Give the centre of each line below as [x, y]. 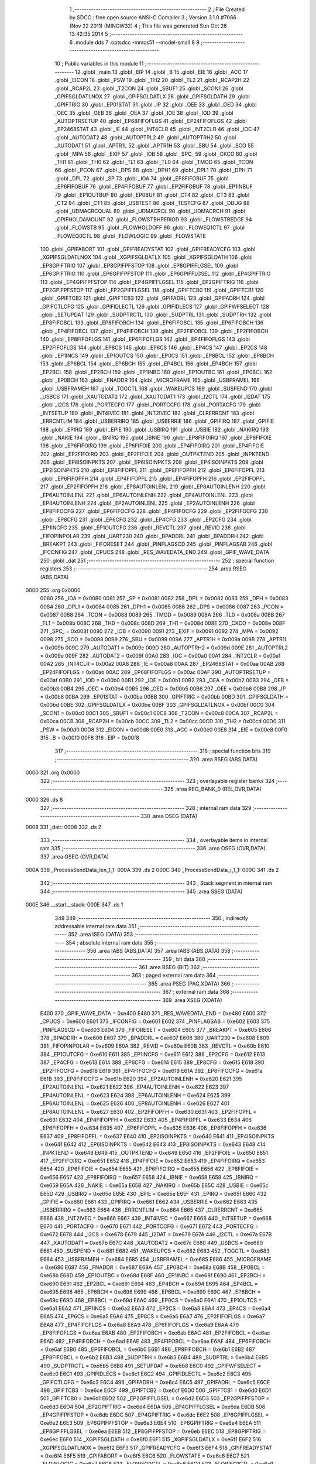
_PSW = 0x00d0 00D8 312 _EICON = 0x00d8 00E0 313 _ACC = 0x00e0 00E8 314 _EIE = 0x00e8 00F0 [164, 730]
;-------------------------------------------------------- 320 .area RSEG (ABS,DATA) [156, 759]
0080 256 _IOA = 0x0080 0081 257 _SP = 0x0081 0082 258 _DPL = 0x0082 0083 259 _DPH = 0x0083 [164, 598]
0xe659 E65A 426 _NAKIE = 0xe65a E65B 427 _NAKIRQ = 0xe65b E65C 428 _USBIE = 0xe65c [154, 1185]
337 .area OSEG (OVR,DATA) [75, 856]
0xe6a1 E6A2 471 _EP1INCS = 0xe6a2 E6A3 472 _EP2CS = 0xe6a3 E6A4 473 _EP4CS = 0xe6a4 [155, 1308]
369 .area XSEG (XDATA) [192, 1000]
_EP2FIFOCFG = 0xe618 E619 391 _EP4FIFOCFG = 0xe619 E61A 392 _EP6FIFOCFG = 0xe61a [151, 1070]
